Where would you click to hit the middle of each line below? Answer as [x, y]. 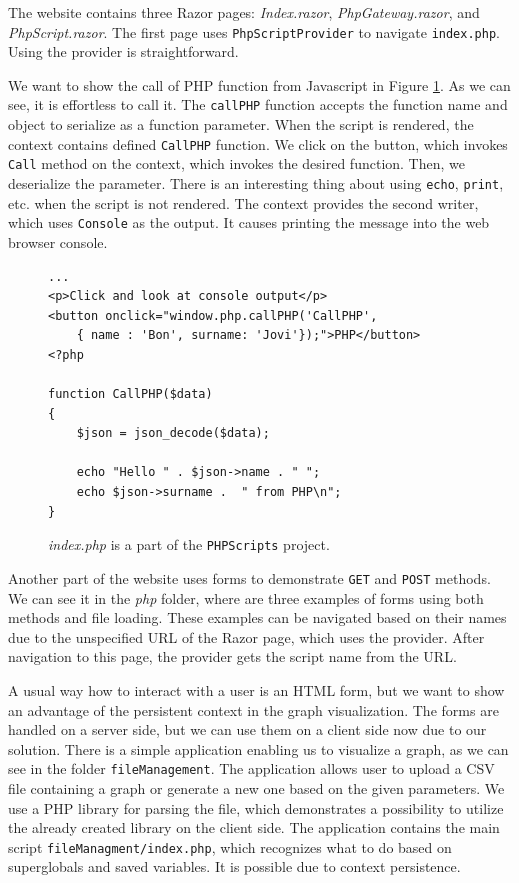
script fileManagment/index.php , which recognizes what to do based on [230, 846]
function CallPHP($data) [130, 394]
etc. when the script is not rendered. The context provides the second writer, [243, 202]
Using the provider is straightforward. [123, 51]
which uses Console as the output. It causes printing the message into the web [249, 222]
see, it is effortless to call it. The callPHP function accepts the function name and [258, 104]
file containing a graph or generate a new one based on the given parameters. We [256, 787]
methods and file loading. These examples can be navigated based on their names [257, 617]
